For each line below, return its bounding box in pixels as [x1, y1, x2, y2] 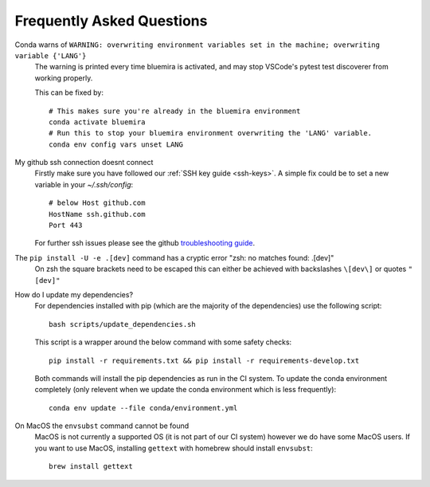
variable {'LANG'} [14, 51, 87, 60]
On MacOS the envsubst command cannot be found [14, 421, 190, 430]
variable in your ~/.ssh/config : [34, 179, 134, 189]
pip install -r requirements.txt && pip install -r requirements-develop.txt [49, 355, 360, 365]
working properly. [34, 73, 93, 83]
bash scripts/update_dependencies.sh [49, 320, 197, 328]
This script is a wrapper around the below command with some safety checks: [34, 337, 292, 347]
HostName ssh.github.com [49, 210, 146, 218]
